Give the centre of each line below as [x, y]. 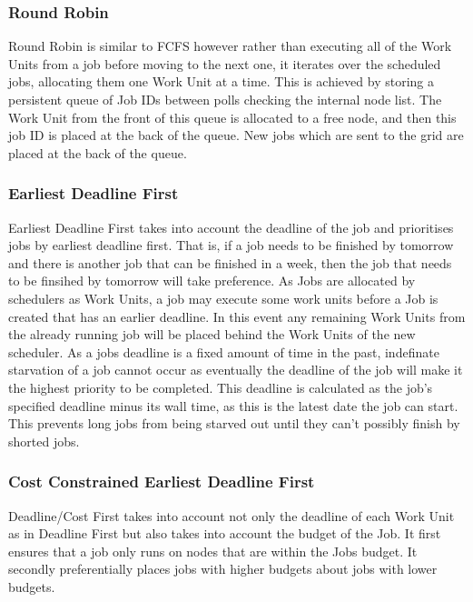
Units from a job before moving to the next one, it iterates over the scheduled [225, 63]
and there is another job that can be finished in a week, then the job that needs [230, 262]
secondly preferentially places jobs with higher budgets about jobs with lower [223, 569]
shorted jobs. [44, 441]
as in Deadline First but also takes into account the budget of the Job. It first [225, 533]
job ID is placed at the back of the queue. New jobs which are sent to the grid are [236, 135]
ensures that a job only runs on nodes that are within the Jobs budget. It [213, 551]
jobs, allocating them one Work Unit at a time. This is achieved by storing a [221, 81]
